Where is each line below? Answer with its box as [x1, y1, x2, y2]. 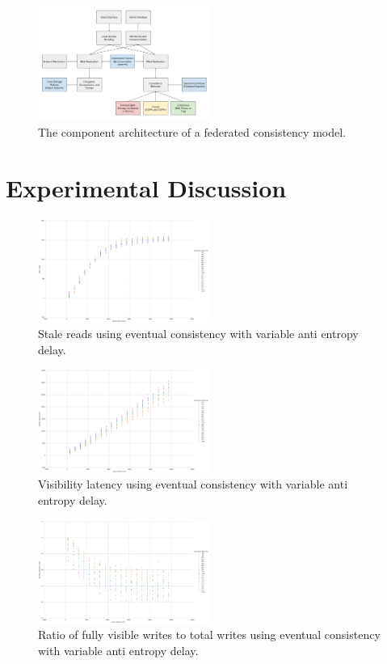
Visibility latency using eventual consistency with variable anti [38, 476, 348, 493]
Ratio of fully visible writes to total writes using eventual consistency [38, 626, 381, 643]
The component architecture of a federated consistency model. [38, 123, 346, 140]
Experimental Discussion [6, 171, 287, 204]
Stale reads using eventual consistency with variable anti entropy [38, 325, 359, 342]
